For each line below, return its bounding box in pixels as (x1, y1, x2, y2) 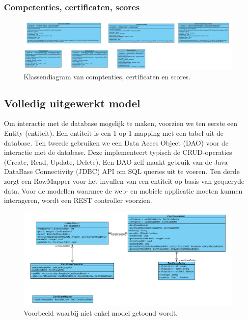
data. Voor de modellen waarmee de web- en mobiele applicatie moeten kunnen (4, 185, 243, 196)
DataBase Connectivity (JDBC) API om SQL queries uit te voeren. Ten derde (4, 166, 240, 176)
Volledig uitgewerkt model (4, 95, 140, 110)
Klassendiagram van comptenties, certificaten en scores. (24, 71, 191, 81)
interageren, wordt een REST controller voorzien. (4, 195, 152, 205)
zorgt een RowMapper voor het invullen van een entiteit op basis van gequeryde (4, 175, 245, 186)
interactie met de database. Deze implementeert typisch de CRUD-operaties (4, 147, 232, 157)
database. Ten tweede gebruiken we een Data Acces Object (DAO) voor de (4, 137, 229, 148)
